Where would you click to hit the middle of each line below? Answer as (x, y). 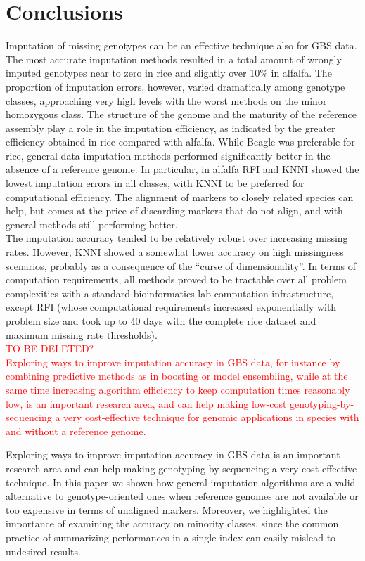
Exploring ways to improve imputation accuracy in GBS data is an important (173, 454)
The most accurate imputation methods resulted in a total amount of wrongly (174, 59)
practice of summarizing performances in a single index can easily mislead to (171, 537)
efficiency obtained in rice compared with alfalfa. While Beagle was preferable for (180, 142)
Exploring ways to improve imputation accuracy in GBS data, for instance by (173, 362)
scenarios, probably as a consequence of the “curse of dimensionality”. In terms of (181, 265)
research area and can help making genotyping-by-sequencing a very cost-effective (181, 468)
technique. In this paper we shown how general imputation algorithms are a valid (181, 482)
